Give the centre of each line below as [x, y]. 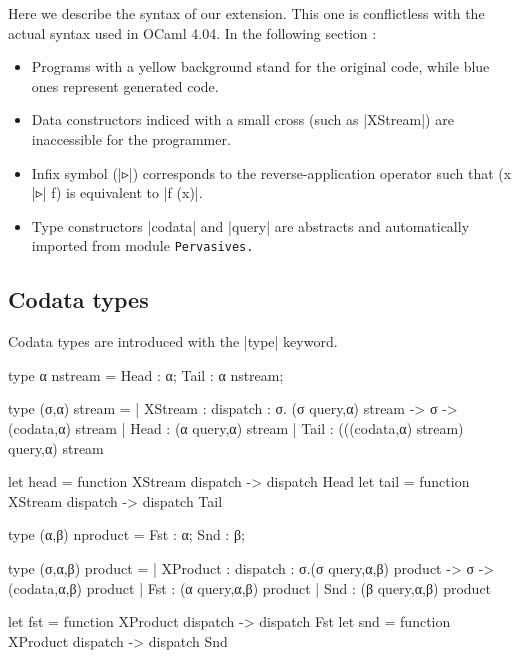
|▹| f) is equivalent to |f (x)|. [117, 192]
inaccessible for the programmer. [131, 138]
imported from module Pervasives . [142, 245]
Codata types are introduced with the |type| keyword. [173, 341]
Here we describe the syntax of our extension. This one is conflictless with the [246, 13]
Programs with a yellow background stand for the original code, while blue [260, 66]
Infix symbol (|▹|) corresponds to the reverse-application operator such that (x [271, 172]
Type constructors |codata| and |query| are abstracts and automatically [250, 225]
